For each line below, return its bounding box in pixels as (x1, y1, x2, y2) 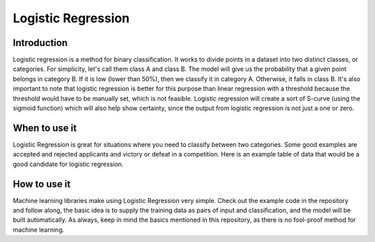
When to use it (12, 122, 77, 134)
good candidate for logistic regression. (12, 160, 124, 168)
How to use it (12, 178, 71, 190)
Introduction (12, 37, 68, 49)
